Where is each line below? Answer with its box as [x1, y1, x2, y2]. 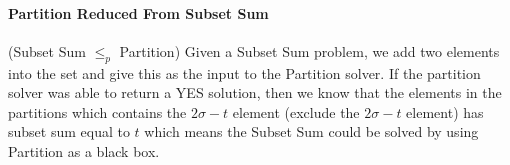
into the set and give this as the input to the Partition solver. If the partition [8, 62, 481, 83]
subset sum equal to [8, 121, 130, 142]
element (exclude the [232, 101, 360, 122]
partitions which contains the [8, 101, 187, 122]
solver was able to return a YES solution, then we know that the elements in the [8, 82, 502, 103]
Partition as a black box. [8, 140, 160, 161]
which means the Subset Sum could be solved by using [144, 121, 479, 142]
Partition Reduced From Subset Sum [8, 2, 269, 23]
